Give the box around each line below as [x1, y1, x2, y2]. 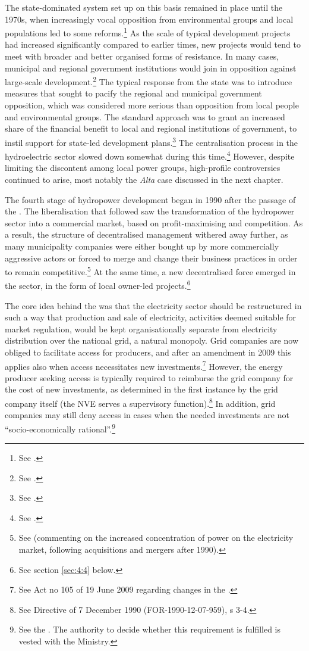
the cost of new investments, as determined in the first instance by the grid [5, 383, 278, 395]
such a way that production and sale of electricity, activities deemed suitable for [5, 311, 297, 323]
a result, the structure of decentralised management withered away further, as [5, 228, 288, 241]
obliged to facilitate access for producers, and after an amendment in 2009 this [5, 345, 291, 358]
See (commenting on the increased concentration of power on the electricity [18, 531, 294, 544]
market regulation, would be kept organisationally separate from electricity [5, 322, 278, 335]
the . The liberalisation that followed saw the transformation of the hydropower [5, 205, 295, 217]
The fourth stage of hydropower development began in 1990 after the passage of [5, 193, 296, 205]
